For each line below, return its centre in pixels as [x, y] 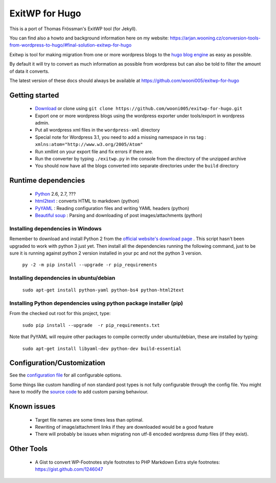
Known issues [32, 406]
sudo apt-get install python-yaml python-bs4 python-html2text [103, 290]
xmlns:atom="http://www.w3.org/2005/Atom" [89, 144]
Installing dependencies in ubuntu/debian [62, 278]
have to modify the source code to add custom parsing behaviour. [79, 392]
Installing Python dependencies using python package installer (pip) [96, 303]
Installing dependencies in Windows [55, 228]
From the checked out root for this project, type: [60, 313]
